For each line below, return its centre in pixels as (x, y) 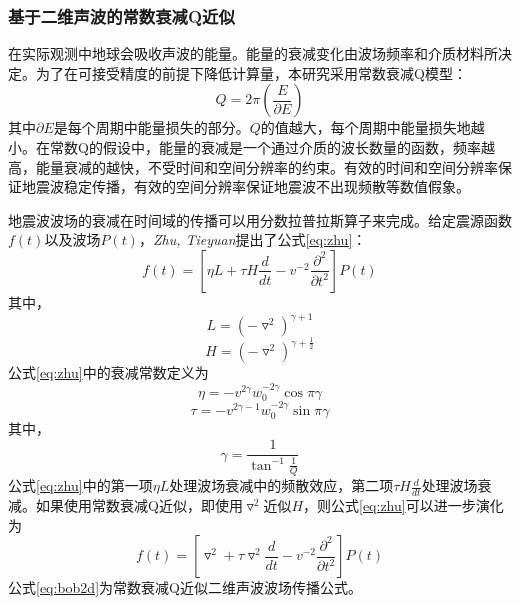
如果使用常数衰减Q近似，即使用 (139, 505)
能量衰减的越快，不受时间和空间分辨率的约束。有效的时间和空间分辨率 (266, 166)
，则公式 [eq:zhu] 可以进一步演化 (403, 505)
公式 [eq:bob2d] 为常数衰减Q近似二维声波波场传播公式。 (185, 587)
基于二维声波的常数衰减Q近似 (121, 15)
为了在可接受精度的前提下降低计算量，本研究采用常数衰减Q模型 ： (251, 72)
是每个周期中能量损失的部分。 (151, 127)
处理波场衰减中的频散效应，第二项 (281, 485)
